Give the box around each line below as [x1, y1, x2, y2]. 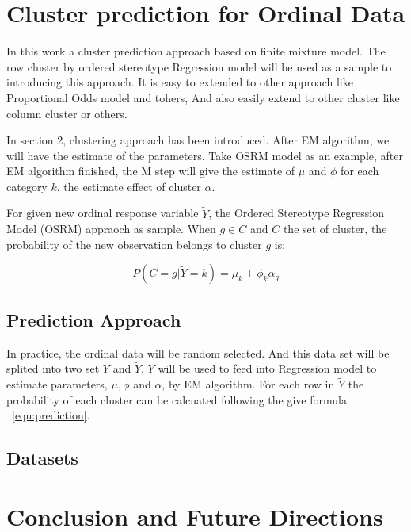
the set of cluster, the [283, 220, 387, 237]
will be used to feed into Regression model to [158, 360, 377, 377]
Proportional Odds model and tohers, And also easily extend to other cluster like [6, 89, 400, 105]
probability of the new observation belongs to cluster [6, 235, 262, 252]
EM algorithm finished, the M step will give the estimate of [6, 163, 295, 179]
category [6, 178, 48, 194]
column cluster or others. [6, 105, 127, 121]
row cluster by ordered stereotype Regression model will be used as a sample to [6, 58, 392, 75]
